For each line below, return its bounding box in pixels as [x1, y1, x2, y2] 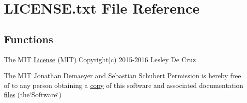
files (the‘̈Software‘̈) [4, 89, 62, 100]
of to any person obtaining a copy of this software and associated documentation [4, 80, 243, 90]
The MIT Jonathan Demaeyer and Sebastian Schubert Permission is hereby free [4, 70, 241, 81]
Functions [4, 31, 53, 46]
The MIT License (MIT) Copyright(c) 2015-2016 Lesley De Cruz [4, 54, 196, 64]
